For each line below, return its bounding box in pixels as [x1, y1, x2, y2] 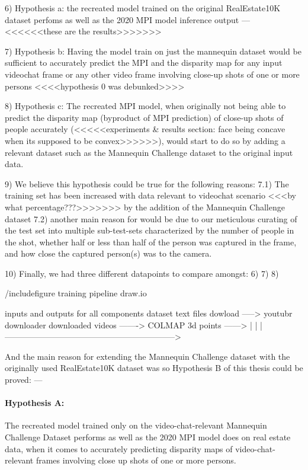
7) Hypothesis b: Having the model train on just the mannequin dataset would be [5, 44, 301, 57]
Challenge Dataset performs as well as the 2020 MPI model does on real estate [5, 431, 291, 443]
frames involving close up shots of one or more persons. [36, 454, 236, 466]
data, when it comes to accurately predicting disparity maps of [5, 442, 233, 455]
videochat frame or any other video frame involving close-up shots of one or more [5, 68, 300, 80]
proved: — [5, 373, 43, 386]
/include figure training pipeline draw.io [5, 287, 147, 299]
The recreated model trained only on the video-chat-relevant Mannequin [5, 419, 267, 431]
